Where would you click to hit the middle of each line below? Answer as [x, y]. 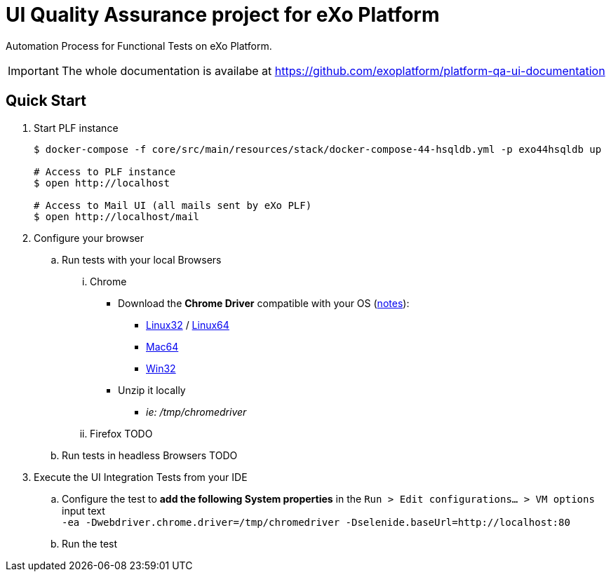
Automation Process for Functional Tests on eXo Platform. [139, 46]
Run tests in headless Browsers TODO [150, 455]
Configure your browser [89, 238]
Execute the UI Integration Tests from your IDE [141, 477]
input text [83, 510]
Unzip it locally [152, 390]
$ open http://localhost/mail [117, 216]
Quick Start [46, 101]
